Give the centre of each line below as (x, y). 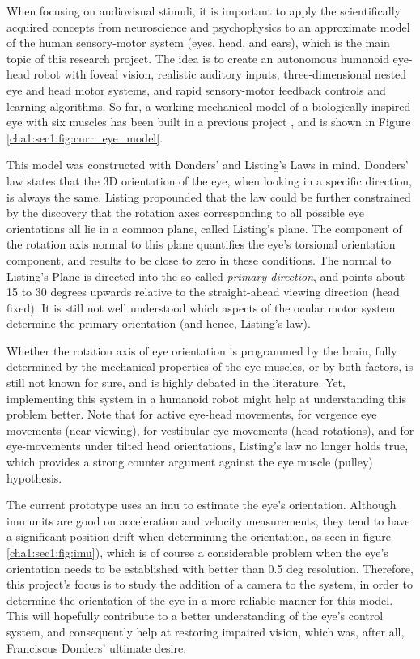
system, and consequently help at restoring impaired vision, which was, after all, (206, 631)
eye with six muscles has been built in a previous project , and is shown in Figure (209, 122)
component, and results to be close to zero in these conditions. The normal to (199, 259)
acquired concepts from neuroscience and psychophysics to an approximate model (208, 26)
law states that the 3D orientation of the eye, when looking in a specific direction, (209, 180)
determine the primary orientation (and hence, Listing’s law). (159, 323)
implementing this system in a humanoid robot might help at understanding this (207, 398)
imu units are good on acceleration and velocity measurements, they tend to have (208, 520)
